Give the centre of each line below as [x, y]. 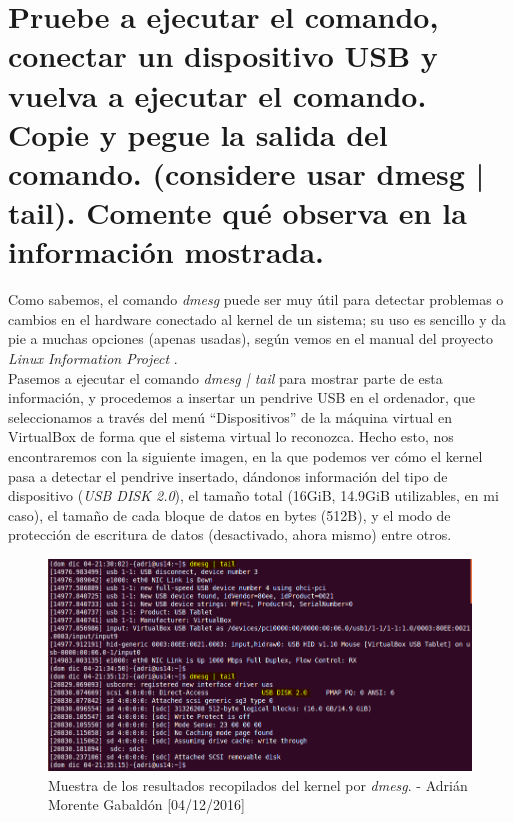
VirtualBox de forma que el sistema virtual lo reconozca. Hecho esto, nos [231, 436]
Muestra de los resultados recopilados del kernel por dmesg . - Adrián [258, 784]
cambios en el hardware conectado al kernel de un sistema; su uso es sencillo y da [257, 318]
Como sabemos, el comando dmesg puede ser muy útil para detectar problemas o [256, 299]
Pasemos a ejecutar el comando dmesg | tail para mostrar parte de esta [225, 377]
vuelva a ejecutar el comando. [217, 94]
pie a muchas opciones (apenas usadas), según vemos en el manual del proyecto [251, 338]
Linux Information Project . [93, 358]
